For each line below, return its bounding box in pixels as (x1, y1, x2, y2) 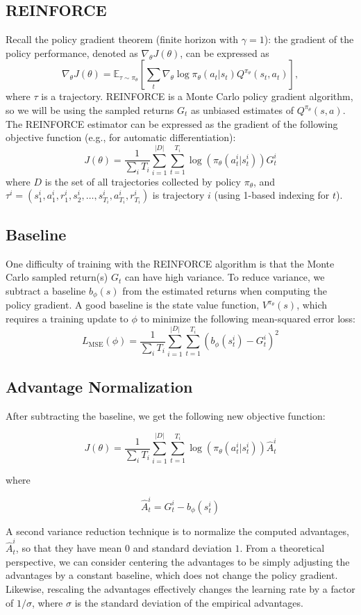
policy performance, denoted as (6, 45, 138, 60)
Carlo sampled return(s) (6, 270, 108, 284)
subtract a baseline (6, 283, 86, 297)
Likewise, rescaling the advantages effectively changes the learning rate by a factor (6, 581, 355, 596)
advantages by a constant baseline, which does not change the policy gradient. (6, 568, 338, 582)
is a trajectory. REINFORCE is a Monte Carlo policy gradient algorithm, (41, 89, 353, 104)
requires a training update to (6, 311, 128, 325)
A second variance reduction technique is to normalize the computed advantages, (6, 523, 349, 538)
